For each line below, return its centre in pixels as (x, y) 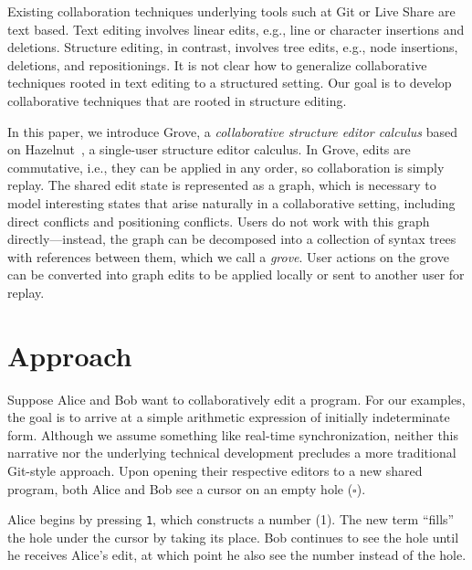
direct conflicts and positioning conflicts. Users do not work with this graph (219, 221)
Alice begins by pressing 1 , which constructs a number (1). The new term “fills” (231, 519)
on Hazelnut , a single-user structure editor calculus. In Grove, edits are (209, 149)
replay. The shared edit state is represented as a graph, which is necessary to (222, 185)
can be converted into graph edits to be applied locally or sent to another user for (236, 274)
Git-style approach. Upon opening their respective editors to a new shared (215, 470)
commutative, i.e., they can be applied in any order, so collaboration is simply (226, 167)
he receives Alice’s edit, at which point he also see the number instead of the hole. (237, 555)
